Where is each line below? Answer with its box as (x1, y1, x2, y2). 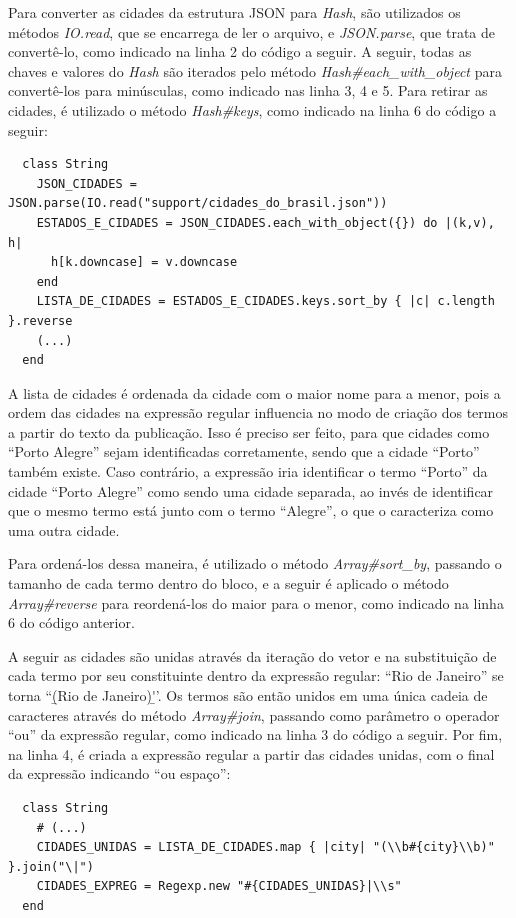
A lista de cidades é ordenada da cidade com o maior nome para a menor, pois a (8, 382, 501, 403)
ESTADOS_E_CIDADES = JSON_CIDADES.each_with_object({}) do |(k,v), (36, 215, 495, 230)
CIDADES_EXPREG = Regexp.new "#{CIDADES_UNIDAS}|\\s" (36, 879, 402, 894)
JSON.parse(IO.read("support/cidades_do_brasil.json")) (8, 196, 388, 211)
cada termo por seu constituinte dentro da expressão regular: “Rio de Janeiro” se (8, 665, 504, 686)
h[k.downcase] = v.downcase (50, 255, 238, 270)
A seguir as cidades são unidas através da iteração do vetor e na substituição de (8, 645, 497, 666)
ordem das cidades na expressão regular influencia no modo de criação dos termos (8, 402, 508, 423)
